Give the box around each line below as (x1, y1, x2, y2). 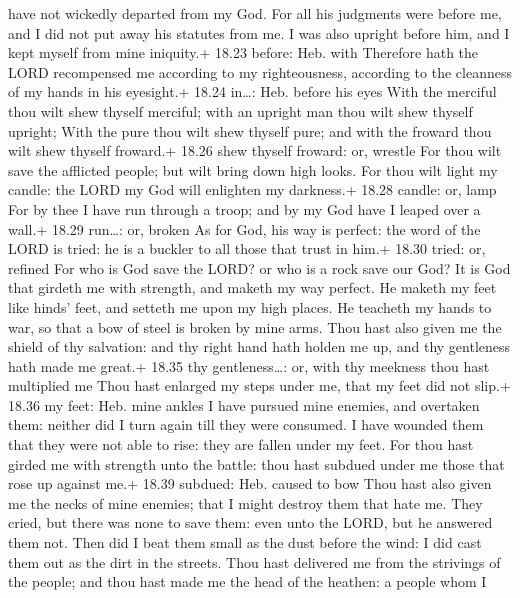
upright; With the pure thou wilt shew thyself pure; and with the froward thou (8, 120, 492, 141)
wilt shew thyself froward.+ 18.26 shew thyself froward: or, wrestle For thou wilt (8, 140, 502, 161)
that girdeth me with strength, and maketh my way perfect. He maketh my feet (8, 277, 497, 298)
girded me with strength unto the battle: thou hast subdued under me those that (8, 453, 505, 474)
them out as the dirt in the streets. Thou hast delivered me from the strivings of (8, 551, 501, 572)
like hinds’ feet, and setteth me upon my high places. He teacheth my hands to (8, 296, 492, 317)
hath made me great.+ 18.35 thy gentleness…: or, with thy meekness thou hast (8, 355, 490, 376)
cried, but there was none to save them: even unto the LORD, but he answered (8, 512, 493, 533)
